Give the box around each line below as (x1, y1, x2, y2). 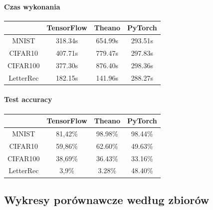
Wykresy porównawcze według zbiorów (4, 192, 210, 207)
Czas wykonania (4, 1, 60, 11)
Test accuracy (4, 94, 52, 105)
